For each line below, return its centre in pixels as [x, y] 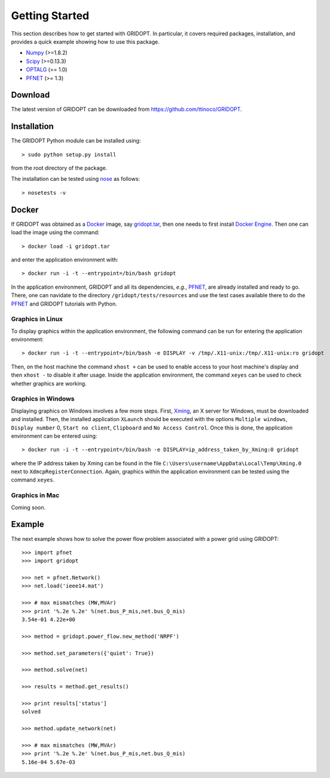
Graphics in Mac [35, 495]
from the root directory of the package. [59, 168]
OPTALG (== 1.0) [47, 69]
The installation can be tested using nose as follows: [76, 179]
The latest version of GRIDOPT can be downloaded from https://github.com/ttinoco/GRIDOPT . [126, 109]
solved [31, 712]
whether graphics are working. [49, 383]
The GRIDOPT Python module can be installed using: [76, 141]
